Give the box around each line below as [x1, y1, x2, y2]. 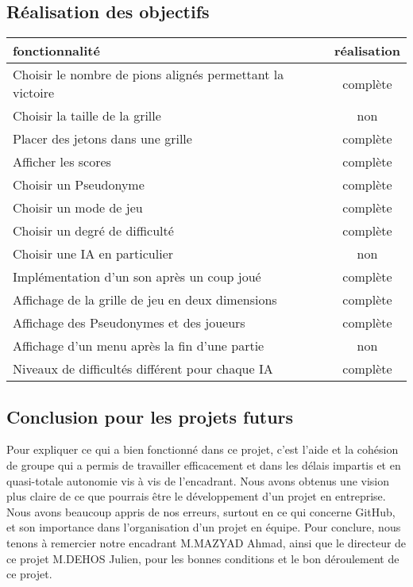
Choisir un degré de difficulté [13, 221, 174, 240]
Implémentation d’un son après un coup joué [13, 267, 261, 286]
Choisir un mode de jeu [13, 198, 143, 217]
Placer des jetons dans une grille [13, 129, 192, 148]
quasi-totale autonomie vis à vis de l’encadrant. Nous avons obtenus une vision [6, 472, 390, 489]
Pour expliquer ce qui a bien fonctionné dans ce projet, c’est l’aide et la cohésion [6, 441, 399, 458]
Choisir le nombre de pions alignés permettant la [13, 65, 284, 84]
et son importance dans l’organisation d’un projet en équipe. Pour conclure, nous [6, 519, 401, 535]
